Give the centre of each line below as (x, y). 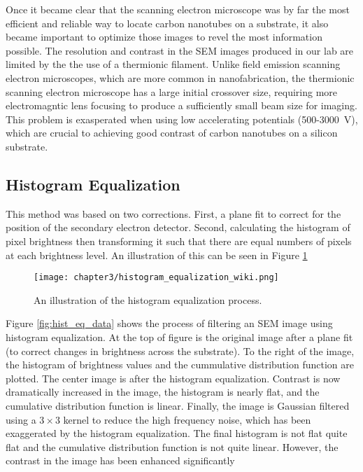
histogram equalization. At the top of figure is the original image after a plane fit (179, 336)
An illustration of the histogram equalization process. (148, 299)
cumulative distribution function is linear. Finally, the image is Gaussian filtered (178, 405)
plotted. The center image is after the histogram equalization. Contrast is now (173, 378)
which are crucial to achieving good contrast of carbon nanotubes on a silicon (172, 133)
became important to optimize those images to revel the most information (164, 37)
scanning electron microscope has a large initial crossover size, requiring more (172, 91)
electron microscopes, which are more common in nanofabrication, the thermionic (180, 77)
